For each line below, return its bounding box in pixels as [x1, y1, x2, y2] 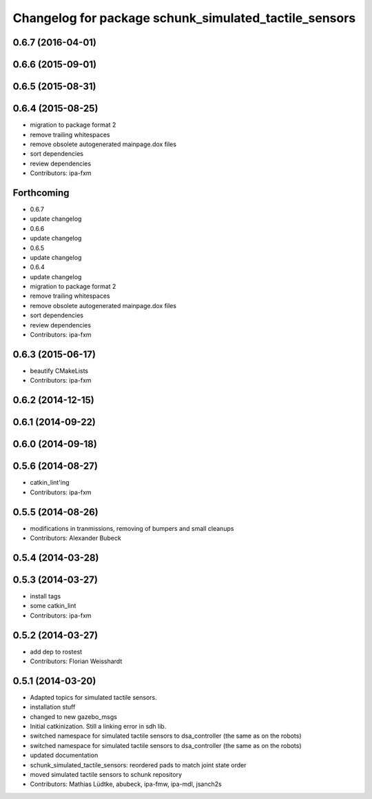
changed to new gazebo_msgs [30, 712, 117, 720]
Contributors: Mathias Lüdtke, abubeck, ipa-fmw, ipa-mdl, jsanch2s [30, 780, 222, 789]
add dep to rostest [30, 647, 83, 656]
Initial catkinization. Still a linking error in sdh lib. [30, 722, 167, 731]
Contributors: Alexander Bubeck [30, 534, 122, 542]
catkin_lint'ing [30, 478, 70, 487]
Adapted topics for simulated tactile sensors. [30, 693, 158, 701]
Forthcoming [12, 187, 70, 199]
